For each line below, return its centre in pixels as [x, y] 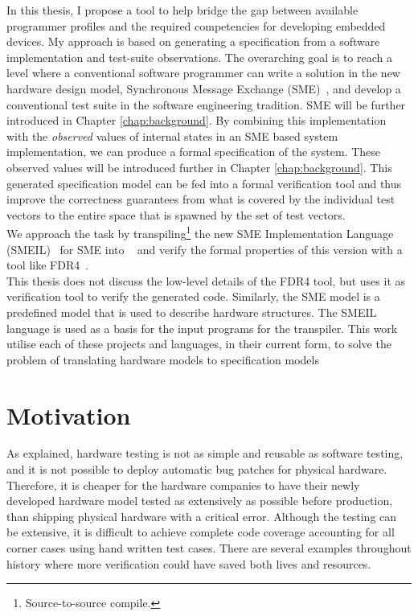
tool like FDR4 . [48, 265]
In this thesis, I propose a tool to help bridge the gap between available [182, 10]
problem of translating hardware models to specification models [163, 359]
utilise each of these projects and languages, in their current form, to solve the [199, 344]
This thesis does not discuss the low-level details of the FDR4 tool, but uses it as [206, 280]
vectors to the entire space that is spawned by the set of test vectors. [176, 214]
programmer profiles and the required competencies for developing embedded [196, 25]
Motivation [69, 415]
